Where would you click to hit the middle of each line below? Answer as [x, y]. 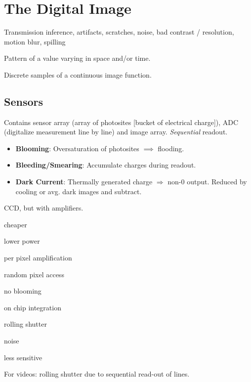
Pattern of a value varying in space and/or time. [77, 58]
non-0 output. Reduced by [207, 182]
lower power [22, 241]
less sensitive [23, 357]
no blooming [23, 291]
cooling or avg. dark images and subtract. [79, 191]
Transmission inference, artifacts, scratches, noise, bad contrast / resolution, [119, 32]
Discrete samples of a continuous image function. [78, 74]
